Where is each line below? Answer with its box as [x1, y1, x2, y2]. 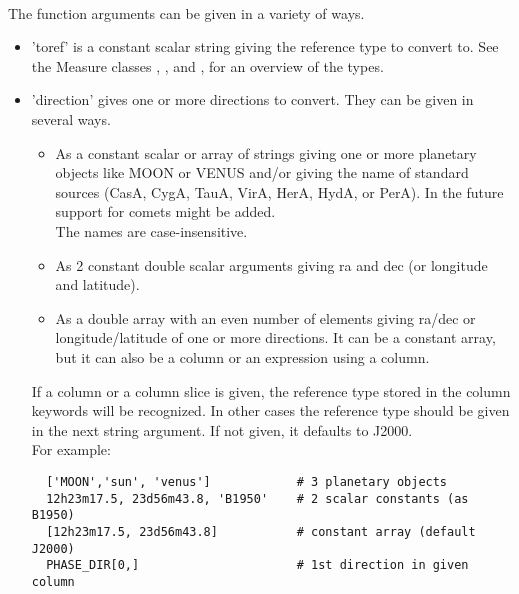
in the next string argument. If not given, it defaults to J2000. [31, 419, 413, 440]
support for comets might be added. [55, 201, 276, 222]
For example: [31, 439, 111, 460]
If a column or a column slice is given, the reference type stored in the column [31, 380, 511, 401]
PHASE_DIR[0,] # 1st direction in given [46, 558, 469, 573]
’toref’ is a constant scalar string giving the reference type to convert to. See [31, 36, 499, 57]
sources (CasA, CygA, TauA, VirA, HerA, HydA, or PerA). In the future [55, 181, 504, 202]
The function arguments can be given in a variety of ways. [8, 2, 365, 23]
